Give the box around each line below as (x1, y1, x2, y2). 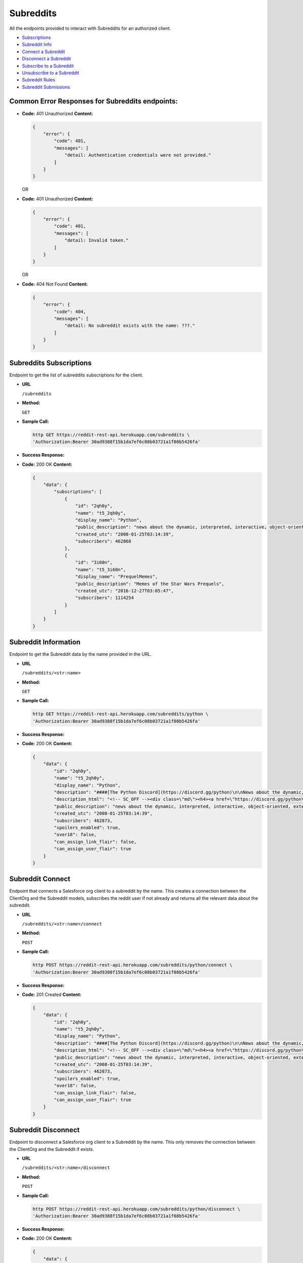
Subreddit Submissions (22, 84, 70, 90)
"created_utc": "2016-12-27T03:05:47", (75, 588, 174, 594)
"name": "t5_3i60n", (75, 566, 126, 572)
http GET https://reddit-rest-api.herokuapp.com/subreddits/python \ (32, 711, 209, 717)
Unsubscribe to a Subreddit (22, 70, 79, 76)
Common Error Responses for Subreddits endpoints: (9, 97, 178, 106)
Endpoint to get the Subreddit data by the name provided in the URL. (9, 651, 152, 657)
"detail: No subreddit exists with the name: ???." (64, 323, 195, 328)
